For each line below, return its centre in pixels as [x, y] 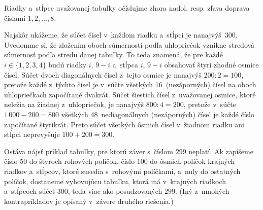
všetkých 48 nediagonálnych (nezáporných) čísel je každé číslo [158, 114]
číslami [15, 17]
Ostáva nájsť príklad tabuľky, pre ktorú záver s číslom [89, 151]
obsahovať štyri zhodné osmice [211, 64]
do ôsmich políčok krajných [192, 161]
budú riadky [68, 64]
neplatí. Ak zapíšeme [221, 151]
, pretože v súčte [210, 104]
